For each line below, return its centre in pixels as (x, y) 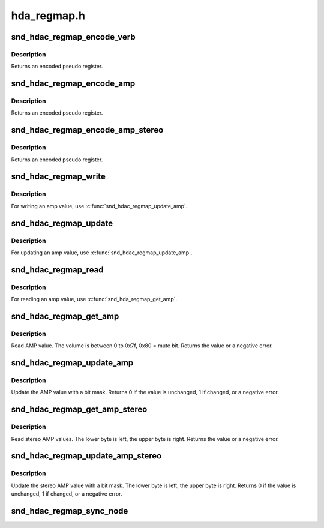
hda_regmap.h (48, 16)
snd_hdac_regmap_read (58, 270)
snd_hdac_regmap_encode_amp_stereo (87, 130)
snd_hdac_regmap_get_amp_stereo (79, 409)
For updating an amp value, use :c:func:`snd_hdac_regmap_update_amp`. (102, 253)
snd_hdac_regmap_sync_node (70, 511)
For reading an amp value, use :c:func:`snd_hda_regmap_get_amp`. (94, 299)
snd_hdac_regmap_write (58, 177)
